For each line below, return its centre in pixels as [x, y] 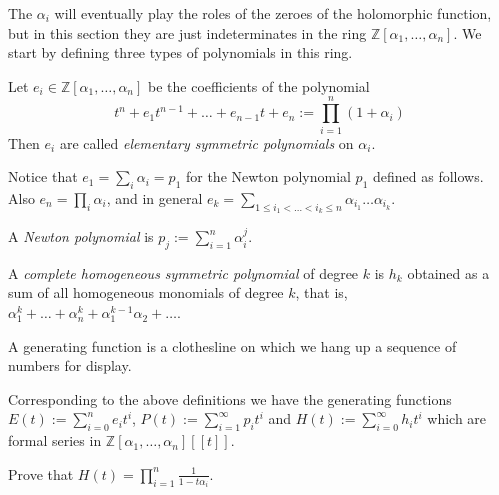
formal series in [55, 440]
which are [457, 418]
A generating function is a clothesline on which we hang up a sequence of [232, 345]
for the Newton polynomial [268, 176]
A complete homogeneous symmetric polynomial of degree [183, 272]
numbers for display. [70, 365]
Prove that [41, 473]
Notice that [43, 176]
